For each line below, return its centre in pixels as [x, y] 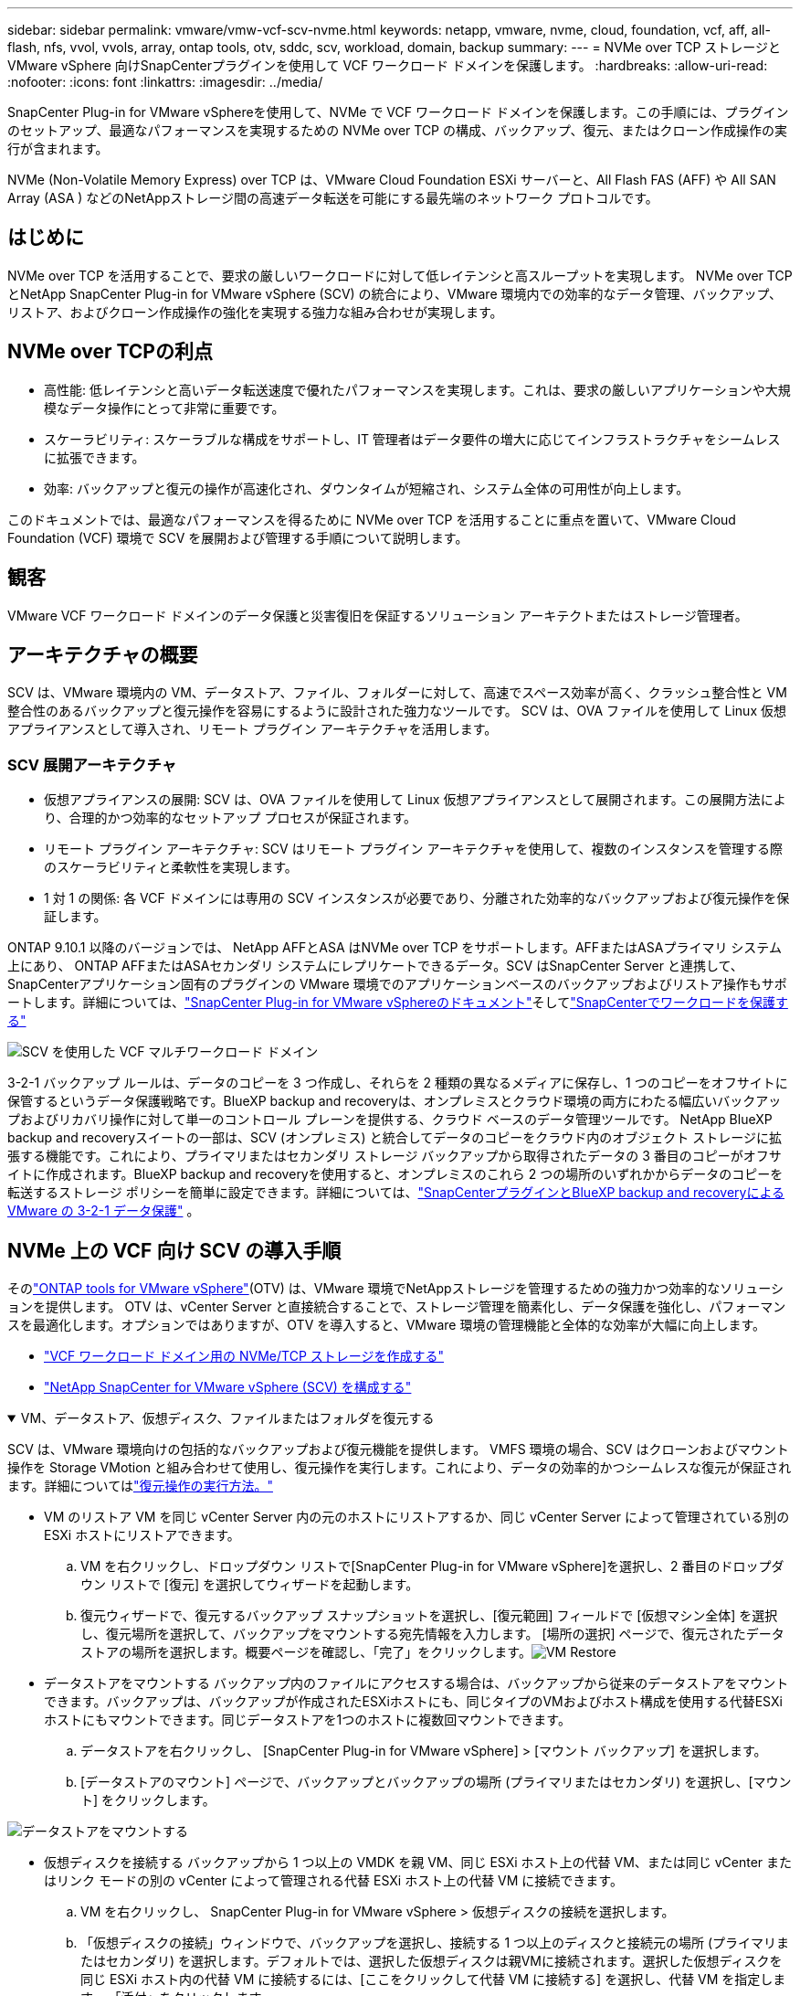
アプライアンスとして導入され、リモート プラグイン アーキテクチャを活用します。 [253, 729]
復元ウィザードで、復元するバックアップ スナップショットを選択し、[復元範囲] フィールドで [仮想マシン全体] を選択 [429, 1615]
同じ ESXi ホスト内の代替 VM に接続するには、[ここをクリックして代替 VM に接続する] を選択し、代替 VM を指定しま [433, 1979]
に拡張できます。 [95, 457]
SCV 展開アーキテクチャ [92, 764]
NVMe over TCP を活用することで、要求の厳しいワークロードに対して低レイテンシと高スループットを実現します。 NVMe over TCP [400, 275]
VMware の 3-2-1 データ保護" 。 [104, 1211]
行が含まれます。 [58, 149]
